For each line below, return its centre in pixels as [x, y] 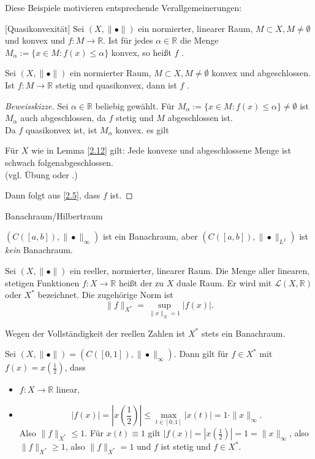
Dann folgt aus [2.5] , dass [53, 195]
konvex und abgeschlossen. [261, 73]
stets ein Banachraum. [243, 333]
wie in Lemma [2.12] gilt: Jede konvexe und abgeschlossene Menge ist [161, 150]
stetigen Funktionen [42, 282]
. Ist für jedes [128, 40]
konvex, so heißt [141, 52]
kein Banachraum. [39, 250]
